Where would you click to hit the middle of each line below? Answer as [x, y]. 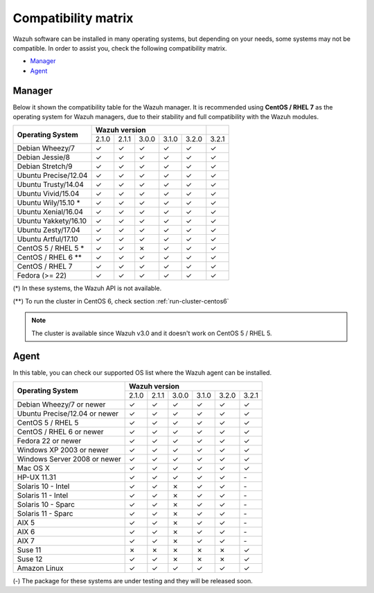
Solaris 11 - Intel [43, 495]
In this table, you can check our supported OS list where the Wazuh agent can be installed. [142, 373]
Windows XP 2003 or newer [63, 450]
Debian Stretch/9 [45, 166]
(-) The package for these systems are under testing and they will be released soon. [133, 581]
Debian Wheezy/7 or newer [61, 404]
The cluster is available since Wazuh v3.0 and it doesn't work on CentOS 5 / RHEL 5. [152, 333]
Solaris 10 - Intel [43, 486]
